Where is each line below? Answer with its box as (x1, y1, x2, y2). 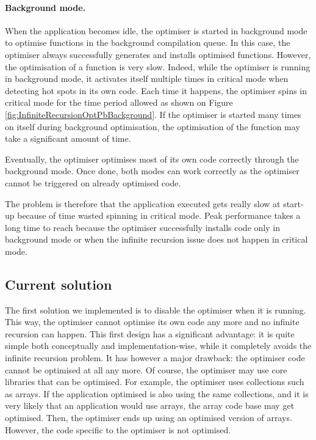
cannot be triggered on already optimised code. (5, 176, 181, 189)
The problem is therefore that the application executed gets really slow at (5, 197, 281, 210)
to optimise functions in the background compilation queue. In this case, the (5, 36, 290, 49)
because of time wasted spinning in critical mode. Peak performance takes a (17, 209, 301, 222)
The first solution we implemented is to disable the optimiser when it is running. (5, 303, 306, 316)
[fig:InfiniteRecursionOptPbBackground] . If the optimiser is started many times (5, 108, 301, 120)
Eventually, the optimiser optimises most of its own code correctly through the (5, 152, 299, 165)
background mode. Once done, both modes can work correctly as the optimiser (5, 164, 300, 177)
